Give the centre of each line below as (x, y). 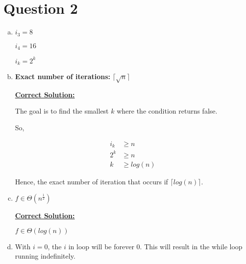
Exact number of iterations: (63, 76)
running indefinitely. (45, 256)
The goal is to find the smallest (62, 111)
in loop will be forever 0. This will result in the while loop (155, 246)
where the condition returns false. (167, 111)
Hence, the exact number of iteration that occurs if (91, 181)
